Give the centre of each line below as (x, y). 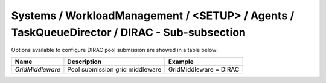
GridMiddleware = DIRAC (204, 69)
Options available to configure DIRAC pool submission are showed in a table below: (115, 50)
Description (85, 62)
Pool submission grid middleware (114, 69)
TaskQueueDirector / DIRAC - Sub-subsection (128, 32)
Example (181, 62)
